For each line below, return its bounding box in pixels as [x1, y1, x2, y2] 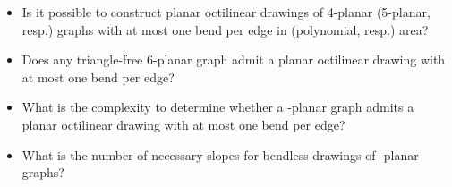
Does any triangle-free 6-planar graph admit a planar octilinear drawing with [21, 50, 446, 69]
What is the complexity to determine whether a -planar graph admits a [21, 98, 414, 116]
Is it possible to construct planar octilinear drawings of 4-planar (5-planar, [21, 3, 431, 21]
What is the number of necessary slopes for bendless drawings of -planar [21, 145, 419, 164]
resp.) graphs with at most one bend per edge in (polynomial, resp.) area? [21, 20, 429, 38]
